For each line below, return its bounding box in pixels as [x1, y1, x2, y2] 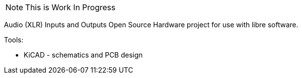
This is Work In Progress [25, 2, 116, 12]
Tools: [4, 36, 24, 44]
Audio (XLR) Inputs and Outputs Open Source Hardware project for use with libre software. [4, 20, 299, 29]
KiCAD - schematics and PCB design [24, 51, 143, 59]
